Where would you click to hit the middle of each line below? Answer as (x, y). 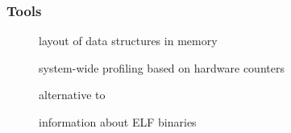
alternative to (72, 95)
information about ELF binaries (118, 122)
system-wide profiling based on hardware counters (162, 67)
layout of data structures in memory (128, 41)
